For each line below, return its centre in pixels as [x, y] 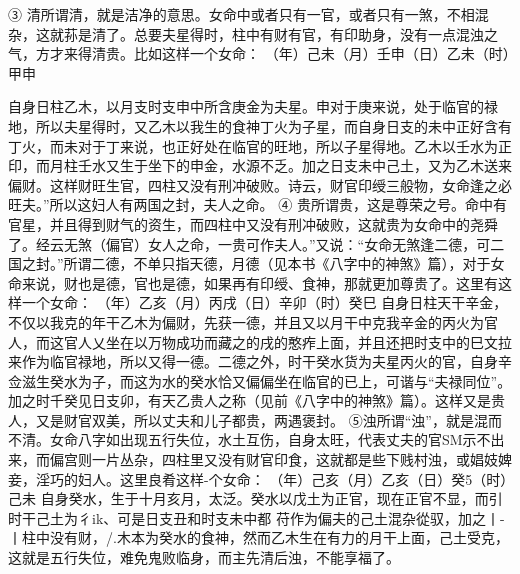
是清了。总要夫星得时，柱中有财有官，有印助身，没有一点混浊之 [287, 33]
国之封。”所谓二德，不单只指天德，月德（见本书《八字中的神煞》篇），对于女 [256, 263]
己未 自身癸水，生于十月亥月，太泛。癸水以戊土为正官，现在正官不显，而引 [255, 498]
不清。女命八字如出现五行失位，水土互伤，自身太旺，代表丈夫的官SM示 [242, 439]
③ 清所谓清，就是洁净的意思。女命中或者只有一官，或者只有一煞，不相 [241, 14]
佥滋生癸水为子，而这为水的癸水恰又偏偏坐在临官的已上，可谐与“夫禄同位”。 [260, 380]
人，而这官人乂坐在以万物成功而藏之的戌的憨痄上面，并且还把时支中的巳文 [253, 341]
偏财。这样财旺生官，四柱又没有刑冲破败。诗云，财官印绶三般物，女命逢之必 [260, 184]
